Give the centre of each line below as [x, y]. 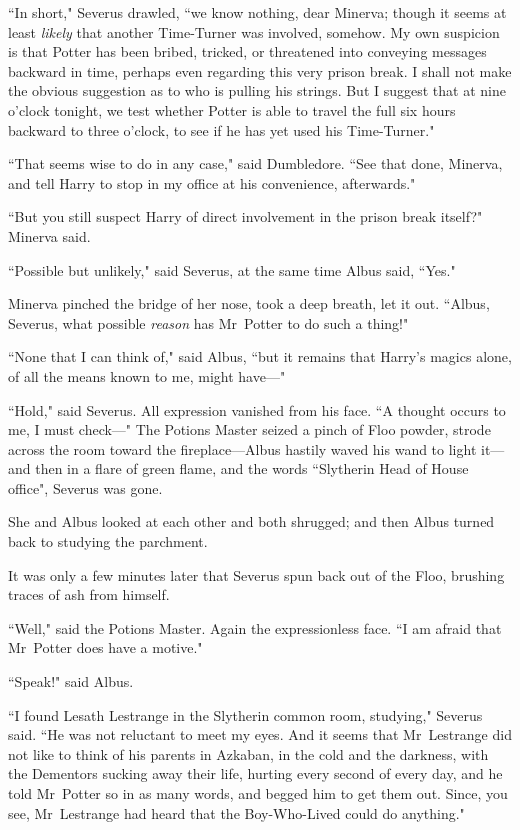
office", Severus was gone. [85, 487]
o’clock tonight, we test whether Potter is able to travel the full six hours [232, 109]
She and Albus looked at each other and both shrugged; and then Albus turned [251, 521]
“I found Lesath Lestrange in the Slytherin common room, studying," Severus [245, 714]
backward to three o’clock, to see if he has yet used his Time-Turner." [221, 129]
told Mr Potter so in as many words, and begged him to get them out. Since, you [258, 793]
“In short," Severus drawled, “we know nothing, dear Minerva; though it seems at [257, 12]
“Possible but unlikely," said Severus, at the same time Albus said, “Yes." [232, 269]
